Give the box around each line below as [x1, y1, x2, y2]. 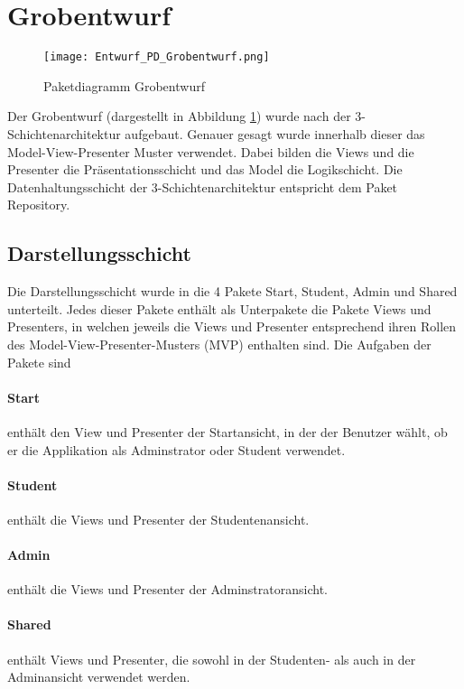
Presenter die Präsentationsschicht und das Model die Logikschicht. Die [7, 160, 403, 179]
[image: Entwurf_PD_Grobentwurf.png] [43, 51, 270, 64]
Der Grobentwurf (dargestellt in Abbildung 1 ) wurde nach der [7, 107, 351, 126]
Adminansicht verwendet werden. [7, 667, 190, 686]
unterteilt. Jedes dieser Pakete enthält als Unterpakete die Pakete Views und [7, 299, 432, 318]
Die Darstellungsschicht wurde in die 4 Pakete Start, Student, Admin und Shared [7, 282, 458, 301]
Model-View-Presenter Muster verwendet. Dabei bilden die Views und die [7, 142, 414, 161]
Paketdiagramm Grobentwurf [43, 76, 205, 95]
